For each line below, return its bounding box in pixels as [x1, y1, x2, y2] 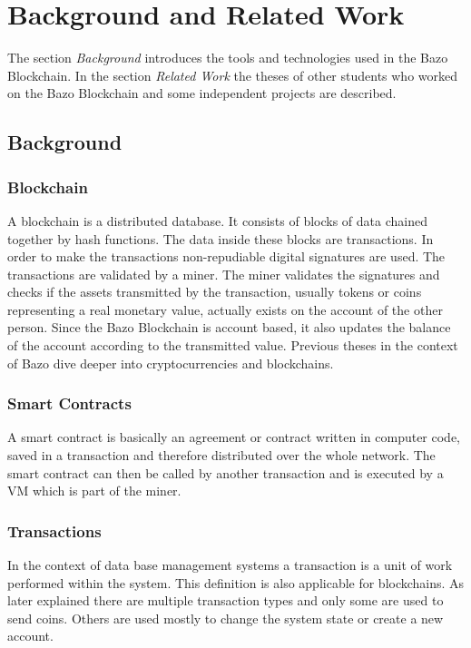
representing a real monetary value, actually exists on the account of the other [7, 299, 443, 319]
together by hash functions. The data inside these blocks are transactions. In [7, 229, 434, 248]
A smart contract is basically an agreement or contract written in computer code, [7, 427, 461, 447]
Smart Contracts [7, 392, 132, 415]
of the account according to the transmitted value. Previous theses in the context [7, 336, 458, 355]
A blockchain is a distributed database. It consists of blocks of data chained [7, 211, 427, 230]
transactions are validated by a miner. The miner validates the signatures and [7, 264, 440, 283]
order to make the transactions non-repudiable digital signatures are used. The [7, 247, 446, 266]
